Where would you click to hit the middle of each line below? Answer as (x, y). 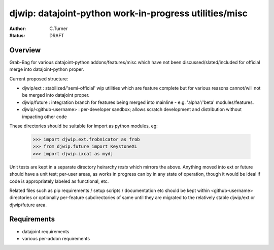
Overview (25, 50)
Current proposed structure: (39, 78)
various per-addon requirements (56, 238)
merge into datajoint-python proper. (47, 69)
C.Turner (59, 29)
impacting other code (44, 117)
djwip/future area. (28, 205)
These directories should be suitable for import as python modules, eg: (84, 126)
